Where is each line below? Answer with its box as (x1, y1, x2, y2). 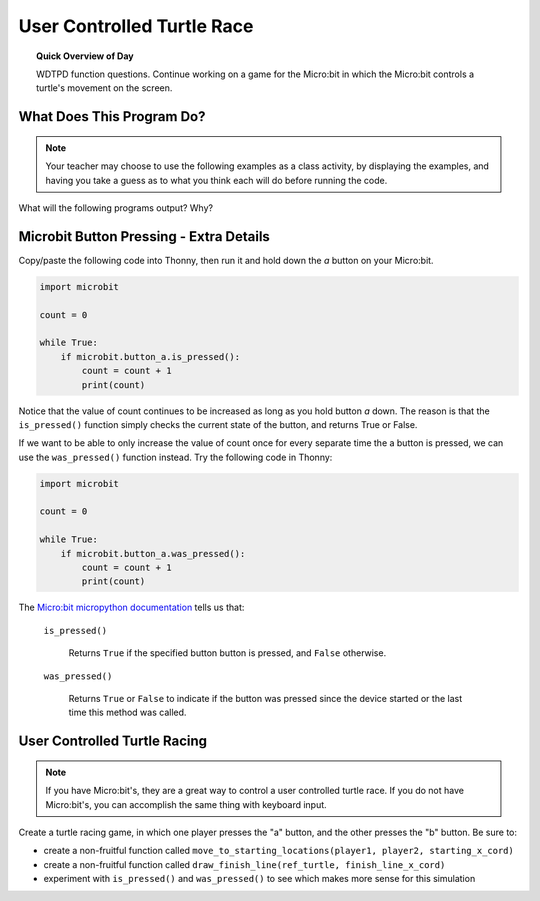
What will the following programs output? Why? (18, 201, 214, 214)
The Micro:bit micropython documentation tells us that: (18, 601, 245, 614)
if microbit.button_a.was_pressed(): (60, 548, 246, 559)
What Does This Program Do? (18, 108, 206, 125)
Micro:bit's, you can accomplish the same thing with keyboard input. (45, 798, 327, 810)
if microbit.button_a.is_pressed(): (60, 351, 240, 362)
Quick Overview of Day (36, 50, 134, 62)
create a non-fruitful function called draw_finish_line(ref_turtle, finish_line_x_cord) (43, 858, 446, 870)
